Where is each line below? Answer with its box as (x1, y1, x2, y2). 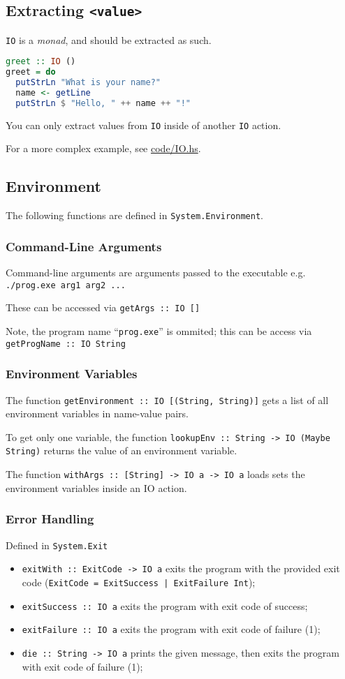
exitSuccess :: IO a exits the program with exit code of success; (22, 598, 308, 613)
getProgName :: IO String (6, 338, 126, 349)
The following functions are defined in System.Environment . (6, 208, 263, 223)
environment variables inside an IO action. (6, 480, 187, 495)
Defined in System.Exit (6, 537, 108, 552)
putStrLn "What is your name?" (15, 77, 161, 88)
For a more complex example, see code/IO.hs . (6, 141, 201, 156)
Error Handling (6, 510, 94, 528)
